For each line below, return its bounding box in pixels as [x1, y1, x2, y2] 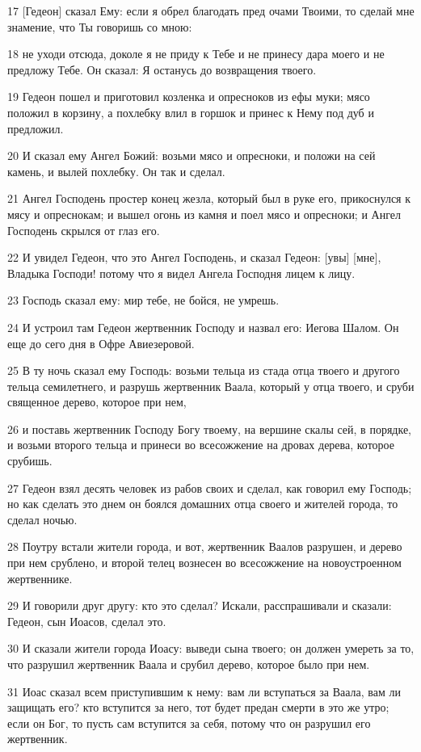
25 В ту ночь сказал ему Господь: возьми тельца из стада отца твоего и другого [7, 362, 400, 379]
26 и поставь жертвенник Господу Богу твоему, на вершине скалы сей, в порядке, [7, 420, 411, 437]
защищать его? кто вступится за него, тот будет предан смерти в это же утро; [7, 699, 389, 716]
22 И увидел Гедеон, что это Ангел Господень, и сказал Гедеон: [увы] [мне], [7, 249, 381, 266]
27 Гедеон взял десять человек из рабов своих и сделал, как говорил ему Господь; [7, 479, 412, 496]
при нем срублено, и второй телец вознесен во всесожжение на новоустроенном [7, 554, 402, 571]
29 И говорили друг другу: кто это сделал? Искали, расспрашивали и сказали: [7, 597, 392, 614]
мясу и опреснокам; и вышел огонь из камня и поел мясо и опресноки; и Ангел [7, 205, 401, 222]
